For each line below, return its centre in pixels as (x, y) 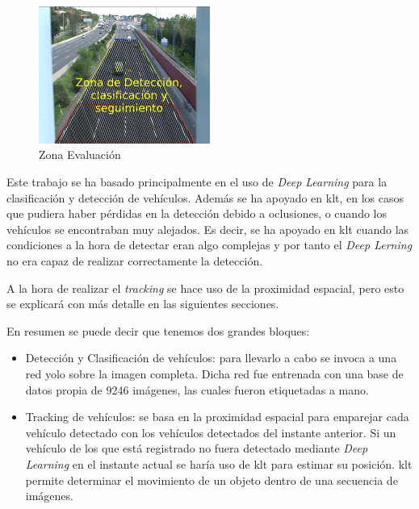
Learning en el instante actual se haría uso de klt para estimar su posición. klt (219, 463)
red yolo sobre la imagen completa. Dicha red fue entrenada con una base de (214, 373)
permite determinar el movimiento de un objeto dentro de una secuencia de (212, 480)
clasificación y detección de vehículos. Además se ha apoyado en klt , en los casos (205, 197)
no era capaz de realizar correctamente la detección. (135, 260)
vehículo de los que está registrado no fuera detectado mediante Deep (197, 448)
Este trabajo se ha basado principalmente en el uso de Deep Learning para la (197, 182)
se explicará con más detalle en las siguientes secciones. (143, 304)
